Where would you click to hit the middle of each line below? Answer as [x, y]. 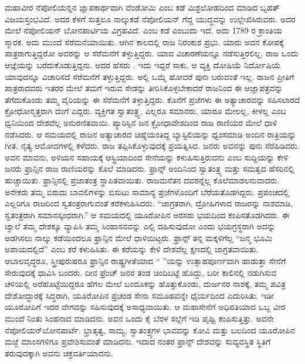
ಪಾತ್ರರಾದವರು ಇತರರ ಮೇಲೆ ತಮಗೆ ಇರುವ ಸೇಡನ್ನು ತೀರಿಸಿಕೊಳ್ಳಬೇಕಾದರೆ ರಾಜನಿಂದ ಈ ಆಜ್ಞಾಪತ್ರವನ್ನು [144, 88]
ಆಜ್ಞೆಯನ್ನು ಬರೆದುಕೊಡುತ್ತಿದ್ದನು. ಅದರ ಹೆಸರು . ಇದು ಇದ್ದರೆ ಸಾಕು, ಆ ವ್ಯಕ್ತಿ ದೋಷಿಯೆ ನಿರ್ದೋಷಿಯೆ [143, 64]
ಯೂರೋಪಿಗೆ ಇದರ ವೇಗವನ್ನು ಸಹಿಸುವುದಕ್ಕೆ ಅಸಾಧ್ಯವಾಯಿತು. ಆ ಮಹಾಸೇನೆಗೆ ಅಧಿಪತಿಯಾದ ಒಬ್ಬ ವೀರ [145, 307]
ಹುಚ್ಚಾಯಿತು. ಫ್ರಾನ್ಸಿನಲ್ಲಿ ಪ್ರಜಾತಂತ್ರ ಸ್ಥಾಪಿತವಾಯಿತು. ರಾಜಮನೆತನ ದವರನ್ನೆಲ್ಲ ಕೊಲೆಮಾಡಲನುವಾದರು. [142, 180]
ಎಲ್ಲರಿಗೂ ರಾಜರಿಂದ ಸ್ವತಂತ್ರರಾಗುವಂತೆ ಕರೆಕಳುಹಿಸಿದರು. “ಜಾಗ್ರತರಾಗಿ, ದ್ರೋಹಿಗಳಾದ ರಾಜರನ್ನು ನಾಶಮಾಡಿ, [149, 203]
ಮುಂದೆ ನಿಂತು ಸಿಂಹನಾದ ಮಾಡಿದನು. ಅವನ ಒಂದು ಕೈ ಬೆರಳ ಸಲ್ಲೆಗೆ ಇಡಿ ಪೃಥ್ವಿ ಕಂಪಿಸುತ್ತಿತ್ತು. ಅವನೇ [139, 318]
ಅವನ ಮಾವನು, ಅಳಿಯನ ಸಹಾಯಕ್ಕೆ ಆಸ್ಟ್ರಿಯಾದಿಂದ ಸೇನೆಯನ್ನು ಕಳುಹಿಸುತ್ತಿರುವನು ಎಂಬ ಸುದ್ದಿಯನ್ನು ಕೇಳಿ [147, 157]
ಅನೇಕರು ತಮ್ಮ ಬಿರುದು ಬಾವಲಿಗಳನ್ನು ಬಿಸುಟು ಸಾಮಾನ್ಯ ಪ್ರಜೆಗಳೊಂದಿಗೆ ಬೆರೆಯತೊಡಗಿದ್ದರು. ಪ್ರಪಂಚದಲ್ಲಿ [147, 191]
